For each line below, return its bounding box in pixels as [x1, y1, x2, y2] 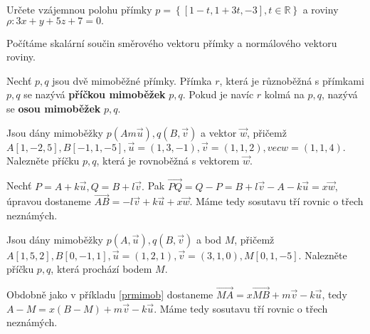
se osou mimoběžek [6, 100, 101, 115]
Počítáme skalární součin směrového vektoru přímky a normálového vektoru [6, 35, 337, 50]
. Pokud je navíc [182, 87, 254, 102]
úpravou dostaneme [6, 194, 91, 209]
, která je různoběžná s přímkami [219, 73, 364, 88]
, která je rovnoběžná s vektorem [96, 152, 240, 167]
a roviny [302, 2, 339, 16]
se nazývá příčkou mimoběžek [23, 87, 166, 102]
